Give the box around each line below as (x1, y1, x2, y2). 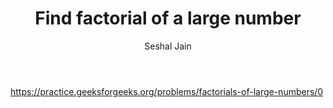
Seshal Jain (144, 40, 192, 52)
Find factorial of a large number (34, 7, 302, 30)
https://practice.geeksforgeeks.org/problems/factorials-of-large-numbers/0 (10, 85, 324, 97)
